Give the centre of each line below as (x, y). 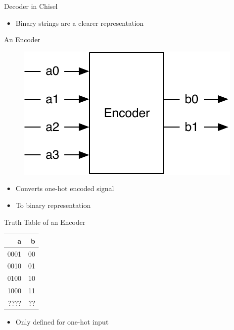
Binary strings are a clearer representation (80, 23)
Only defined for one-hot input (62, 321)
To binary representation (53, 205)
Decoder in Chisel (31, 6)
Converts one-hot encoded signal (65, 188)
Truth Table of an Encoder (45, 222)
